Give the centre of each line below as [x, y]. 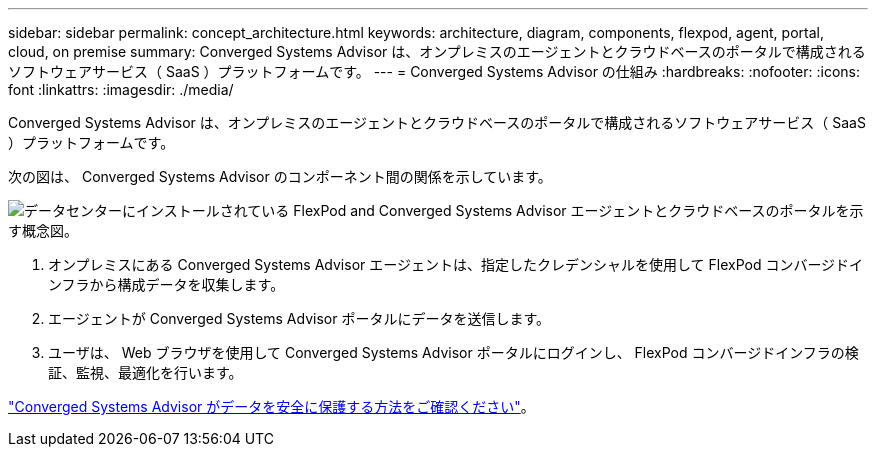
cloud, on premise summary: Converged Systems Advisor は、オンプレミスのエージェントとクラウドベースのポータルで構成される [437, 51]
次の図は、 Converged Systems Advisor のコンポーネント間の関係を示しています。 [280, 176]
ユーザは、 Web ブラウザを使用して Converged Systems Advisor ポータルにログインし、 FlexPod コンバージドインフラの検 [453, 352]
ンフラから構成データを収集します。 [166, 284]
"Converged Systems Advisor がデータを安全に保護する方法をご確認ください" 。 [271, 406]
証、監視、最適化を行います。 [145, 372]
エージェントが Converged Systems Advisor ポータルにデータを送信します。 [299, 318]
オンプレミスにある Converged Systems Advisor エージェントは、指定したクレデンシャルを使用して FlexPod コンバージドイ [456, 264]
